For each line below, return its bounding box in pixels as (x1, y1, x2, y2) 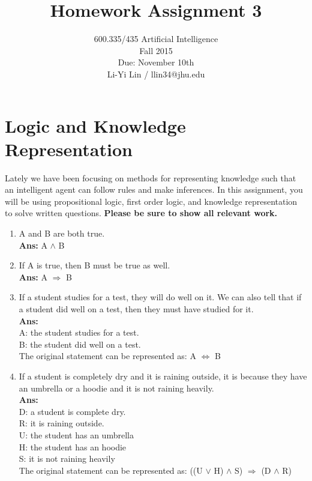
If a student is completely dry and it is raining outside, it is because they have (19, 369, 307, 382)
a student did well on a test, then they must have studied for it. (19, 302, 254, 315)
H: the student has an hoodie (19, 440, 127, 453)
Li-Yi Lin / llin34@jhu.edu (107, 67, 205, 80)
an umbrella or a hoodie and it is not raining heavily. (19, 381, 214, 394)
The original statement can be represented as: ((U (19, 464, 203, 476)
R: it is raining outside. (19, 417, 104, 429)
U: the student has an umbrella (19, 428, 134, 441)
